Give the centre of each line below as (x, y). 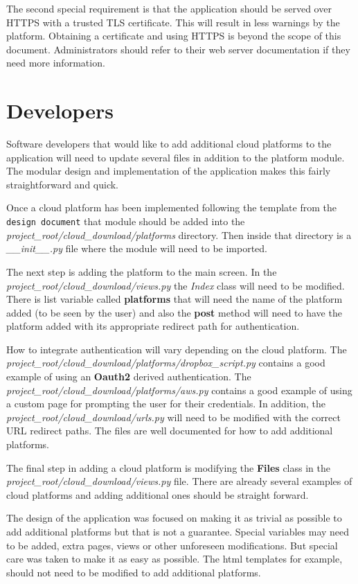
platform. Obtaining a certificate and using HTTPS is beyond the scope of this (174, 36)
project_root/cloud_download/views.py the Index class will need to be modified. (176, 285)
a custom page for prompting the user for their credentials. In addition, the (166, 404)
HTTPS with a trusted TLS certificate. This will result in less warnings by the (173, 22)
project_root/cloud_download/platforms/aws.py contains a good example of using (179, 390)
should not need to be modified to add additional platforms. (134, 572)
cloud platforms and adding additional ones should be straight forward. (158, 494)
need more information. (56, 63)
